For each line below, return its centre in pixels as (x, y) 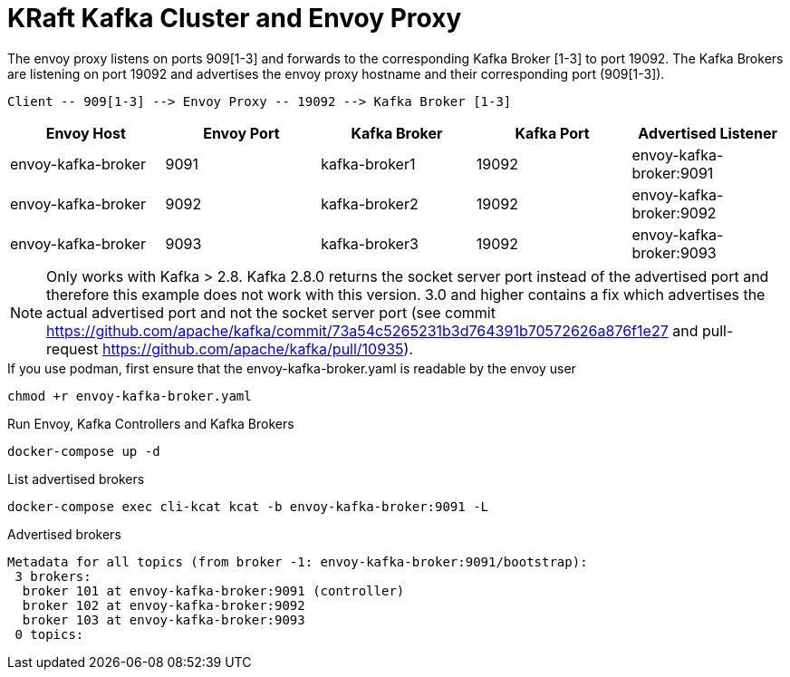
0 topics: (49, 634)
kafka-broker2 (370, 203)
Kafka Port (552, 133)
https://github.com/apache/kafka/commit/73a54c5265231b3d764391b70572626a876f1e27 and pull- (390, 330)
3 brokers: (53, 576)
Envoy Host (86, 133)
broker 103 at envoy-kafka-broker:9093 (164, 619)
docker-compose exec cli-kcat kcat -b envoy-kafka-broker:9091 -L (248, 506)
